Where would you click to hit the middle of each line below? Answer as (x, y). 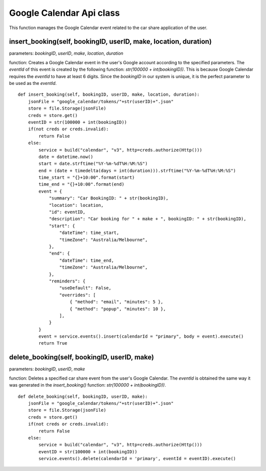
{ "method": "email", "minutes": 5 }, (116, 302)
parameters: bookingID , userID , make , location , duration (66, 53)
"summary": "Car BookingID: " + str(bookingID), (109, 198)
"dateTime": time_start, (89, 233)
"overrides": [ (78, 295)
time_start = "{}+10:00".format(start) (87, 177)
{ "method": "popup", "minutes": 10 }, (118, 309)
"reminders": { (67, 281)
